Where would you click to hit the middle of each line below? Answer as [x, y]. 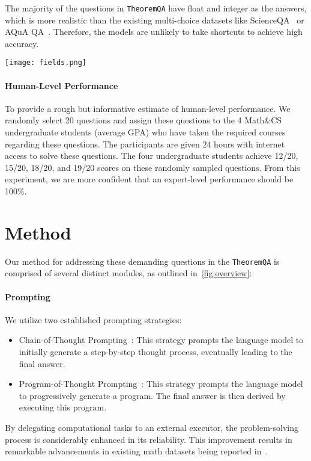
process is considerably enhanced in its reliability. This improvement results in [149, 439]
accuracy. [22, 43]
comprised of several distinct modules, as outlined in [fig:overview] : [128, 273]
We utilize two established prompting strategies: [93, 319]
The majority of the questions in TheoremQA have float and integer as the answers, [156, 8]
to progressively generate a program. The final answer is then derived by [152, 395]
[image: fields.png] [46, 63]
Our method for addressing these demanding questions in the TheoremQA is [142, 261]
